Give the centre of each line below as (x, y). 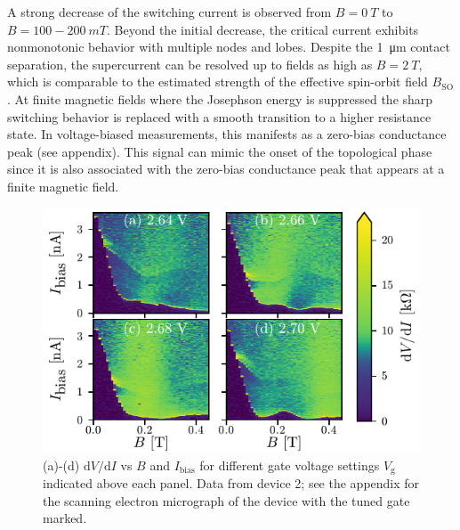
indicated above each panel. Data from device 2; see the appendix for (231, 483)
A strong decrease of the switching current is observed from (169, 12)
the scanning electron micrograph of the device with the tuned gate (226, 500)
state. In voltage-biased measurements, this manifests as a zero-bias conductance (227, 134)
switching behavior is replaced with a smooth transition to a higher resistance (219, 116)
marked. (65, 518)
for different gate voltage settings (290, 465)
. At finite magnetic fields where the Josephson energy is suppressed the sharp (220, 98)
